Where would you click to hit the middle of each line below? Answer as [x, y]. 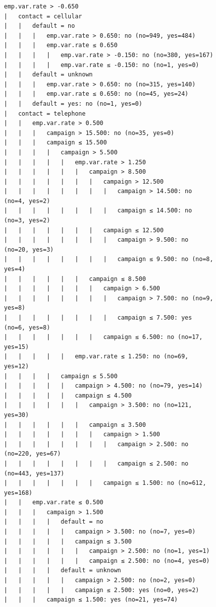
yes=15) [17, 347]
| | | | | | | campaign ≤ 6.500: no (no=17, [103, 337]
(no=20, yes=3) [29, 249]
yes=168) [18, 493]
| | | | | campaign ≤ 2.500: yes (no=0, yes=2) [102, 590]
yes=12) [17, 366]
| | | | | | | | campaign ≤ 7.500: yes [98, 318]
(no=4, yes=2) [27, 201]
